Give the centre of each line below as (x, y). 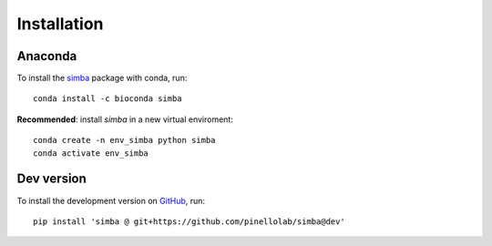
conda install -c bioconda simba (108, 99)
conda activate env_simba (91, 153)
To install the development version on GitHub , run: (111, 200)
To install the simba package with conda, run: (102, 78)
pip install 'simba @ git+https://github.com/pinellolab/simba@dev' (189, 221)
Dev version (51, 179)
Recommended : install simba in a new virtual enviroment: (125, 119)
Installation (60, 24)
